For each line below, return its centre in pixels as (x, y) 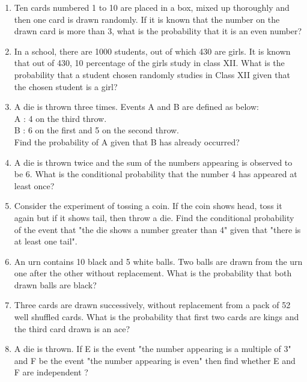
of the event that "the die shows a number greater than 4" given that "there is (157, 229)
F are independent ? (51, 372)
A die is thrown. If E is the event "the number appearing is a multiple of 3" (153, 349)
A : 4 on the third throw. (60, 118)
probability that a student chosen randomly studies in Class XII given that (152, 74)
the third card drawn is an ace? (72, 328)
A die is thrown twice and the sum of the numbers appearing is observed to (153, 162)
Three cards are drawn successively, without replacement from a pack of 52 (152, 305)
